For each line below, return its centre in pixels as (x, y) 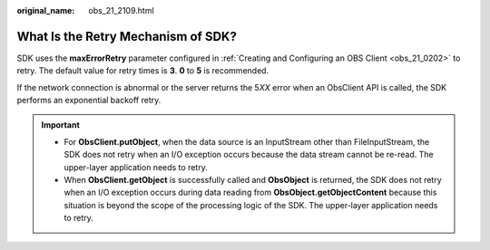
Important (61, 125)
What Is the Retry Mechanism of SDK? (127, 36)
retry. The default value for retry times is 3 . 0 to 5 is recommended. (143, 71)
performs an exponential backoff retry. (89, 101)
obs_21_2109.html (121, 10)
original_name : (46, 10)
